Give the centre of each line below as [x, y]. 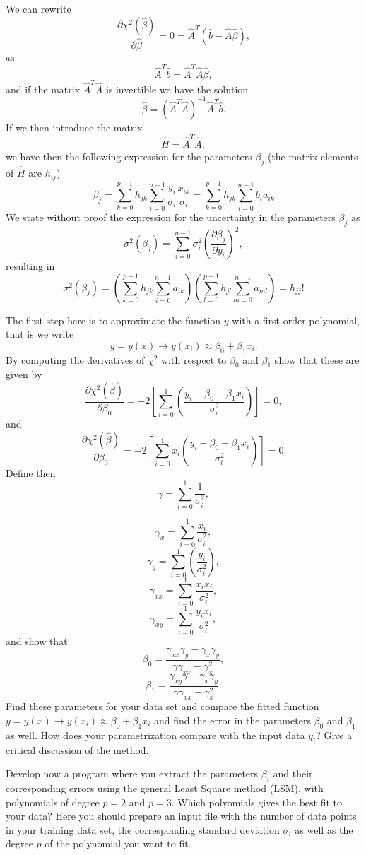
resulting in [30, 266]
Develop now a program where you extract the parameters [132, 773]
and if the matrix [43, 89]
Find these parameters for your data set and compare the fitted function [163, 706]
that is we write [40, 334]
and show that [37, 641]
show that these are [317, 359]
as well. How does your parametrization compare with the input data [155, 735]
